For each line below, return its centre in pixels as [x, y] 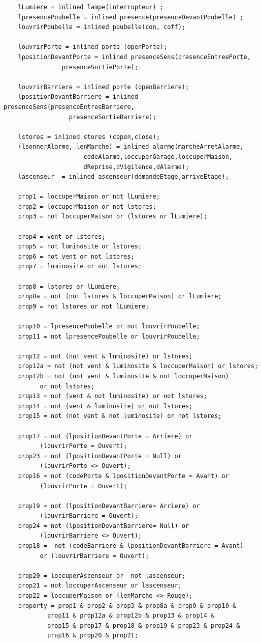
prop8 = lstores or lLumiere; [69, 286]
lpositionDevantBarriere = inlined [78, 97]
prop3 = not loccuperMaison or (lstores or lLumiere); [112, 217]
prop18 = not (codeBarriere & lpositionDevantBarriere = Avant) [131, 546]
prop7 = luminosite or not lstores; [80, 267]
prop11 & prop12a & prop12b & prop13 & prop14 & [131, 616]
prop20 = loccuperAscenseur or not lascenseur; [102, 576]
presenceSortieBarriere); [112, 117]
